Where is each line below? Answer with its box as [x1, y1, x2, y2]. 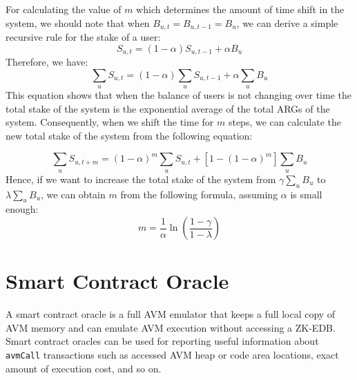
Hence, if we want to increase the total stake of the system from [6, 171, 276, 186]
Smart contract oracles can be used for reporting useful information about [6, 334, 319, 348]
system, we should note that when [6, 15, 150, 30]
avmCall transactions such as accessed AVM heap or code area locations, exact [6, 347, 339, 361]
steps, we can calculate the [228, 115, 342, 129]
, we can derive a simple [236, 15, 338, 30]
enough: [6, 202, 39, 216]
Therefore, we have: [6, 55, 88, 69]
